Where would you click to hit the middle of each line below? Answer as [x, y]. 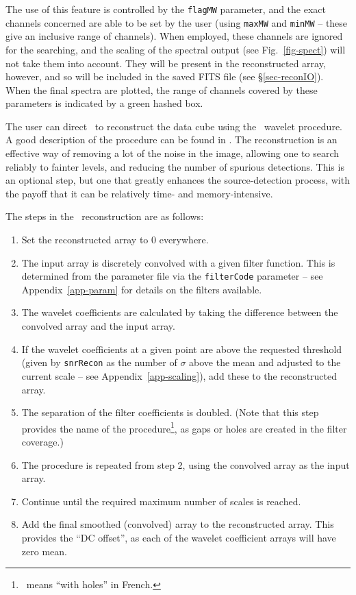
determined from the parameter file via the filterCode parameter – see [172, 276]
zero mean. [44, 551]
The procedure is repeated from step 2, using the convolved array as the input [186, 464]
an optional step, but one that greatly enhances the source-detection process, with [178, 180]
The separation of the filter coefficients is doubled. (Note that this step [170, 412]
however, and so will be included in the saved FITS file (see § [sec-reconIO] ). [165, 76]
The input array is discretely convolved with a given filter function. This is [178, 262]
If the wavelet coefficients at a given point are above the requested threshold [182, 349]
